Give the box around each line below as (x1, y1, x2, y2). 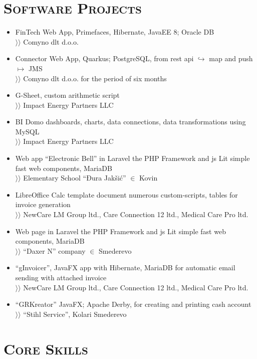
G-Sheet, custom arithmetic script (15, 90, 120, 100)
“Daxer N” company (23, 245, 86, 256)
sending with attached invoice (15, 272, 107, 282)
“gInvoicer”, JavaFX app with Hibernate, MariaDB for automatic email (15, 262, 235, 273)
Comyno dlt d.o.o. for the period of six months (23, 73, 167, 83)
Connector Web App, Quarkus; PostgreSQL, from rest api (15, 53, 194, 64)
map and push (209, 53, 253, 64)
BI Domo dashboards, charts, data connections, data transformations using (15, 116, 246, 127)
